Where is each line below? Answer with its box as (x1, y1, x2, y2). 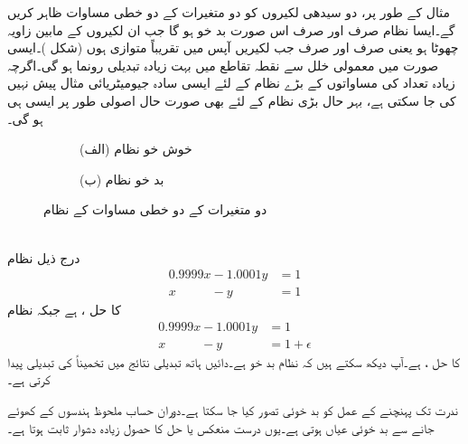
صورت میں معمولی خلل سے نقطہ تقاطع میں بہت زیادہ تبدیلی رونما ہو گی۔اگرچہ (7, 55, 439, 74)
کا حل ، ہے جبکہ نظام (7, 300, 121, 319)
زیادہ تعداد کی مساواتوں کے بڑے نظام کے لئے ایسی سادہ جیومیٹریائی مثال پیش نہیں (7, 73, 455, 92)
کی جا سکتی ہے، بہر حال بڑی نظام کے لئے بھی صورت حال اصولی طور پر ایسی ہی (7, 90, 456, 109)
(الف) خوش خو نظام (80, 139, 192, 158)
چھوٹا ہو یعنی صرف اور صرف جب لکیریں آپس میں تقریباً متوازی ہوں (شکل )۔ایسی (7, 38, 459, 57)
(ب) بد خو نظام (80, 169, 164, 188)
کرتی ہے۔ (7, 370, 51, 389)
